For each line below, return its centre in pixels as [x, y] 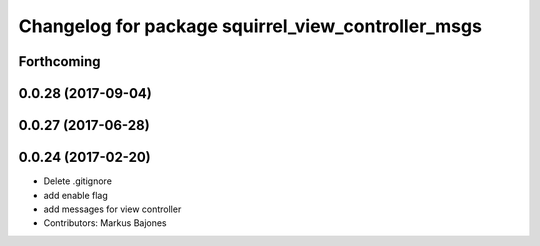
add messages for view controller [112, 209]
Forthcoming [59, 61]
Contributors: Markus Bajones [105, 223]
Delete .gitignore [77, 181]
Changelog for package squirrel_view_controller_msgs [250, 26]
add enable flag [76, 195]
